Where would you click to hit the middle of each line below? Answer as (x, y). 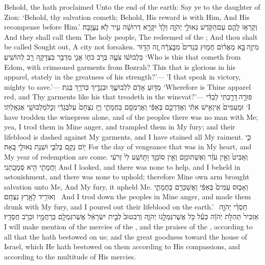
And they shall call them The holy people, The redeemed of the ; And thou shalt (131, 36)
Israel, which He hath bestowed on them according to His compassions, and (122, 246)
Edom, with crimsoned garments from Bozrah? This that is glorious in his (120, 67)
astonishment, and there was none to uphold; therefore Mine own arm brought (127, 177)
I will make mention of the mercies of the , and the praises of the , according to (128, 227)
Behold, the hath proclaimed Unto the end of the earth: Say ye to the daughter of (132, 7)
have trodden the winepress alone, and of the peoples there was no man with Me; (131, 116)
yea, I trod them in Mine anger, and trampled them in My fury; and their (120, 127)
